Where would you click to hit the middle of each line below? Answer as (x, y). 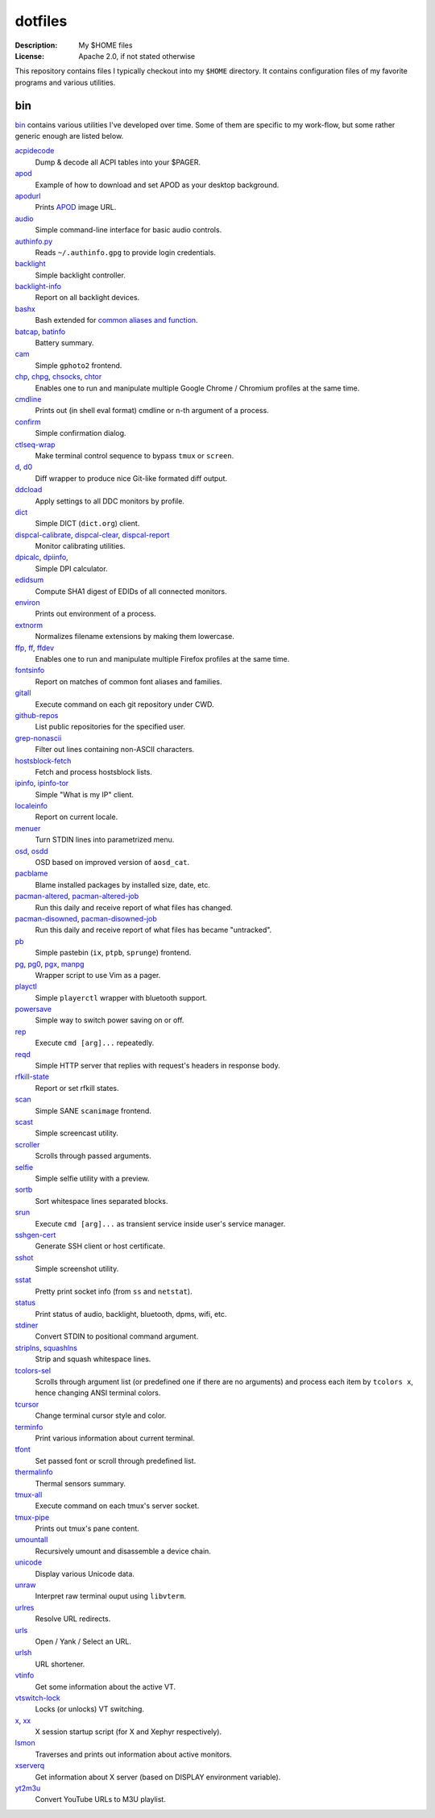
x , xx (23, 1720)
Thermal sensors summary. (81, 1483)
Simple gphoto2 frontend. (79, 365)
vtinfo (25, 1675)
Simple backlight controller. (81, 275)
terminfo (29, 1427)
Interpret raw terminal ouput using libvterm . (111, 1596)
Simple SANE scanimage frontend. (93, 1110)
